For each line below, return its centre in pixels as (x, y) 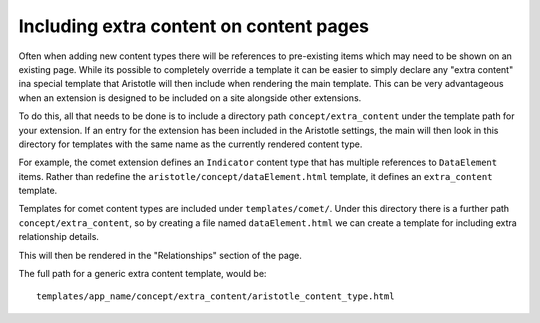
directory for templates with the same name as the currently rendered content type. (190, 144)
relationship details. (59, 237)
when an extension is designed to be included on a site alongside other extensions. (190, 97)
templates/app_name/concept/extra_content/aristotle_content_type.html (215, 296)
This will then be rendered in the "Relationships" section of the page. (160, 255)
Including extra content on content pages (194, 26)
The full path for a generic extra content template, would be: (142, 274)
